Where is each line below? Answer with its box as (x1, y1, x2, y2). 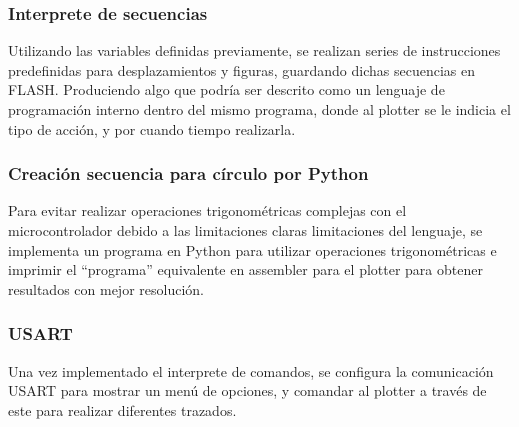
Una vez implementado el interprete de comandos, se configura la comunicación (8, 360, 494, 381)
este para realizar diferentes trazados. (8, 399, 237, 420)
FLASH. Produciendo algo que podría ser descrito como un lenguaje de (8, 79, 445, 100)
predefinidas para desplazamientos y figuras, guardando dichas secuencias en (8, 59, 475, 80)
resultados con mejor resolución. (8, 278, 204, 299)
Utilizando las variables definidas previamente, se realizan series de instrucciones (8, 40, 501, 61)
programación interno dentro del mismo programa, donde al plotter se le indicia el (8, 99, 511, 119)
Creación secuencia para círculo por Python (8, 161, 369, 186)
